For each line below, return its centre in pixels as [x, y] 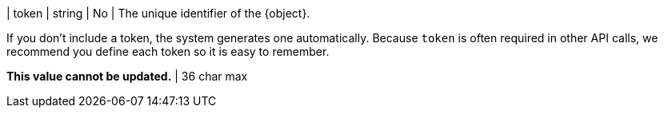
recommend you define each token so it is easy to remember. [168, 51]
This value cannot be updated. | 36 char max [127, 76]
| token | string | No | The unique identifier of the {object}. [158, 13]
